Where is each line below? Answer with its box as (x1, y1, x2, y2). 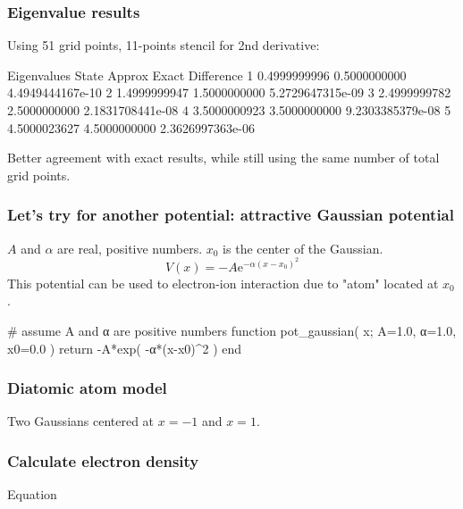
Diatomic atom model (7, 377, 167, 399)
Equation (7, 485, 57, 504)
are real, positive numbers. (57, 238, 203, 257)
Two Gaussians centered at (7, 412, 155, 430)
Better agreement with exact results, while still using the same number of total (7, 148, 440, 167)
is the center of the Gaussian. (223, 238, 383, 257)
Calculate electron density (7, 449, 199, 471)
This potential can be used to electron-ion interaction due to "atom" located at (7, 273, 439, 292)
